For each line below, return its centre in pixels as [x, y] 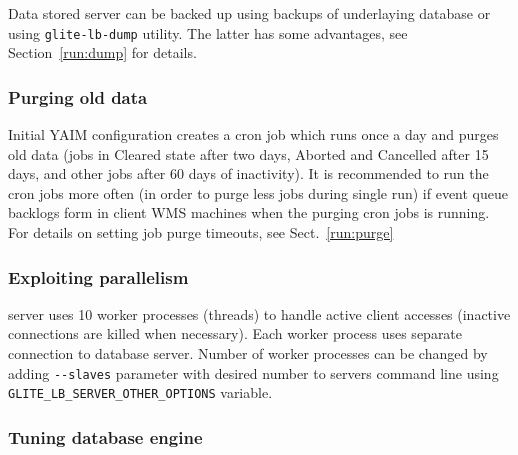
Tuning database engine [105, 436]
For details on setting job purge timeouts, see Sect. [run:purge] [201, 232]
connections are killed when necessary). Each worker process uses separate [235, 333]
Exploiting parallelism [98, 276]
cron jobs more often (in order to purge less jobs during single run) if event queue [258, 192]
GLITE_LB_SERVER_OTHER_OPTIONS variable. [140, 392]
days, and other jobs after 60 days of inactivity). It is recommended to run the [248, 173]
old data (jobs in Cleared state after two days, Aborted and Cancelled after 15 [248, 153]
